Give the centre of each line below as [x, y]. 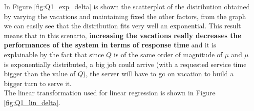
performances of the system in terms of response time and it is [110, 45]
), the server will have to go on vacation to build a [159, 74]
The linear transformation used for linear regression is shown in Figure [110, 93]
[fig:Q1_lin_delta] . [32, 102]
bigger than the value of [40, 74]
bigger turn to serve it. [38, 83]
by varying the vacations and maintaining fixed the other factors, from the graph [125, 16]
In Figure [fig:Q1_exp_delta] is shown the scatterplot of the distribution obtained [127, 6]
